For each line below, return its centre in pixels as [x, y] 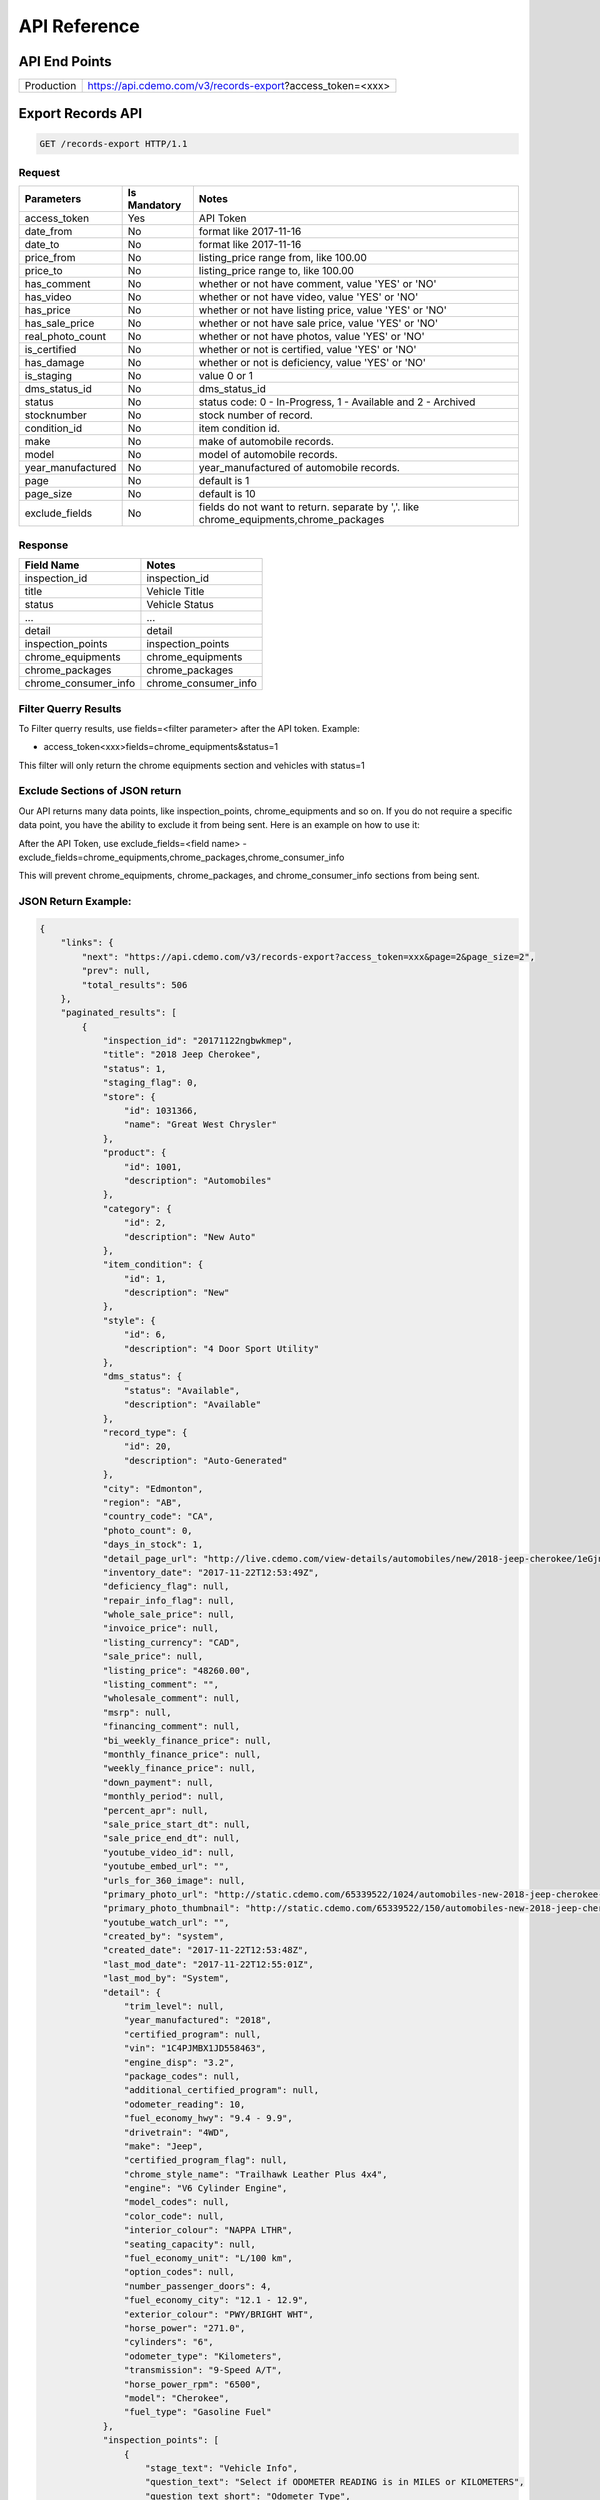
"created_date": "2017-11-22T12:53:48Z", [205, 1950]
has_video [48, 297]
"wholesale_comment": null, [171, 1698]
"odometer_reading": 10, [184, 2104]
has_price [47, 310]
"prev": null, [116, 971]
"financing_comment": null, [171, 1726]
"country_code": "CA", [158, 1516]
